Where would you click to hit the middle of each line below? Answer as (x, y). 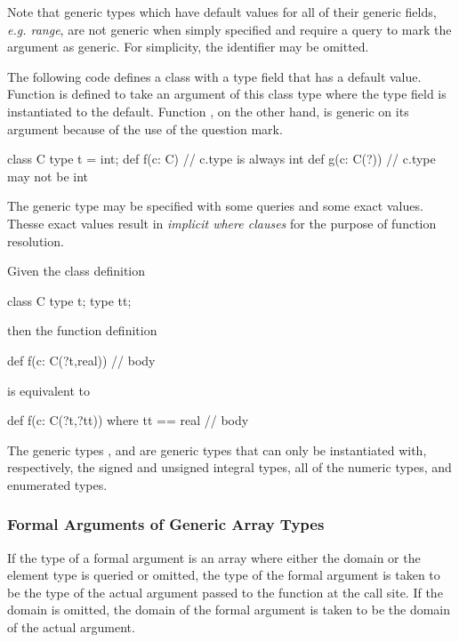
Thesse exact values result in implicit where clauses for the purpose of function (222, 223)
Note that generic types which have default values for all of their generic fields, (222, 12)
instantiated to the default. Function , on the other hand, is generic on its (208, 111)
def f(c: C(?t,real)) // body (81, 360)
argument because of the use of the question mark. (145, 128)
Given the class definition (76, 271)
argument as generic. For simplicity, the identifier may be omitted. (188, 47)
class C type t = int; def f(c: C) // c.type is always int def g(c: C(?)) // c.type (221, 159)
